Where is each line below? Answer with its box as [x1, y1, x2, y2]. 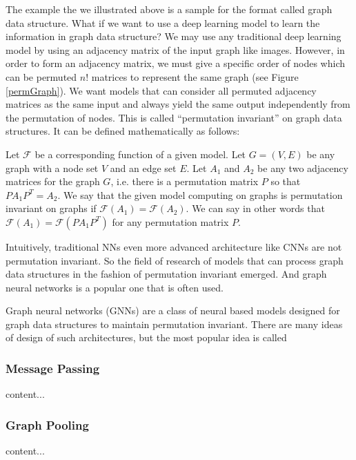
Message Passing [6, 359, 100, 376]
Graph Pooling [6, 416, 89, 433]
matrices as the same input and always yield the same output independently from [6, 97, 350, 111]
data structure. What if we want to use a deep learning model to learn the [6, 15, 320, 30]
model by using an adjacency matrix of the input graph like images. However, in [6, 42, 345, 57]
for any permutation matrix [112, 214, 229, 229]
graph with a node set [6, 160, 99, 175]
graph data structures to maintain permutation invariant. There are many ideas [6, 316, 343, 331]
